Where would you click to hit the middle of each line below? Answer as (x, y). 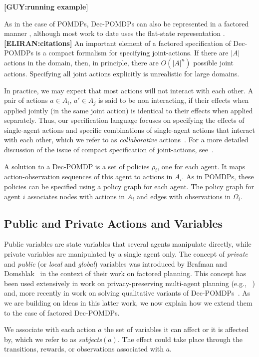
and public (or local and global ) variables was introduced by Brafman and (116, 263)
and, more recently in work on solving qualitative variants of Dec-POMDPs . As (127, 293)
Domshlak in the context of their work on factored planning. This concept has (125, 273)
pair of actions (26, 100)
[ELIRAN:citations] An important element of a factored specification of (118, 43)
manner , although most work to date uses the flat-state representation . (115, 33)
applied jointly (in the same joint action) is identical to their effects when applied (129, 110)
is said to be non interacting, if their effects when (173, 100)
